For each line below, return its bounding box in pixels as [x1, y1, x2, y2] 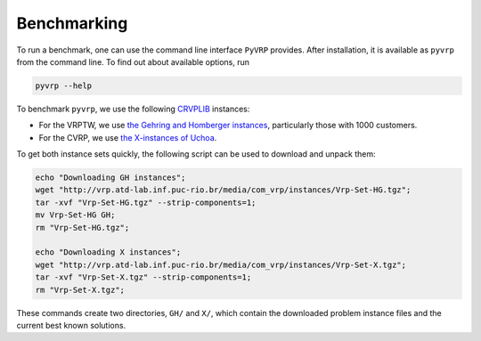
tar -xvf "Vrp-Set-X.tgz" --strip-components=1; [35, 272, 252, 282]
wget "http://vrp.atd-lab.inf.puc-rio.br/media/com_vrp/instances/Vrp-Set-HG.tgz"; [35, 185, 412, 195]
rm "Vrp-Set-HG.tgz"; [35, 223, 130, 232]
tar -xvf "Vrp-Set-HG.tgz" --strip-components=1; [35, 197, 257, 207]
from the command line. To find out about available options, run [16, 56, 249, 67]
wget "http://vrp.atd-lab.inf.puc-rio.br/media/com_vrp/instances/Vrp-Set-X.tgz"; [35, 259, 407, 270]
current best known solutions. [16, 320, 126, 330]
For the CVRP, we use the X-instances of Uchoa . [38, 132, 217, 142]
